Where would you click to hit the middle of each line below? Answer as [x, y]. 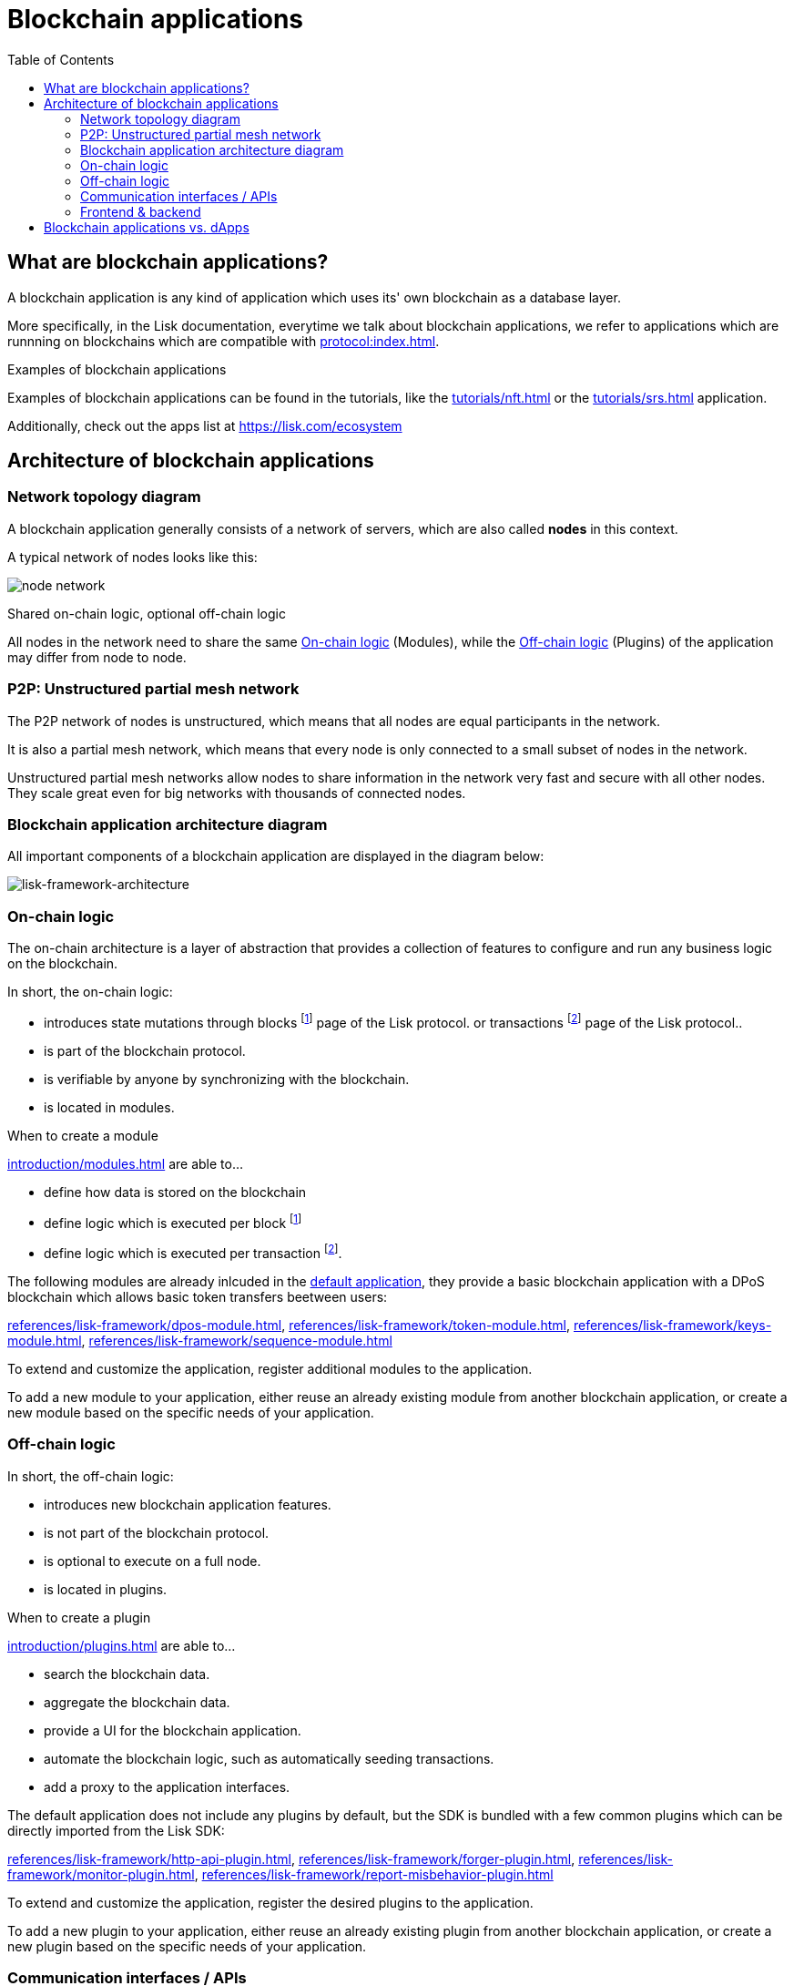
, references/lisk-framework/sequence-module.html [237, 1341]
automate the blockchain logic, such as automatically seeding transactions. [269, 1758]
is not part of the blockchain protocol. [157, 1532]
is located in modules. [109, 1107]
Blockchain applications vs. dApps [147, 227]
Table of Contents [61, 59]
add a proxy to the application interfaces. [167, 1786]
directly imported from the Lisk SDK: [116, 1830]
